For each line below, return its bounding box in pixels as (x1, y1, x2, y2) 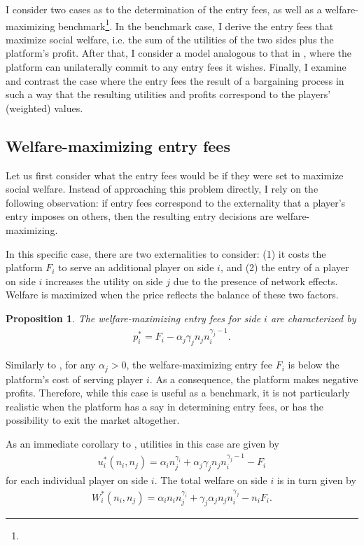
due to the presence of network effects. (173, 273, 338, 288)
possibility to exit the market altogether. (6, 413, 180, 427)
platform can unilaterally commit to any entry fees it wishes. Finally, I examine (6, 60, 346, 74)
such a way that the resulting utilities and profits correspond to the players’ (6, 87, 331, 102)
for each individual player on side (6, 473, 148, 488)
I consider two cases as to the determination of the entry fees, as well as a (6, 2, 322, 16)
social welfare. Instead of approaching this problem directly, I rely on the (6, 181, 318, 196)
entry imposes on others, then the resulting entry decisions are (6, 209, 274, 223)
